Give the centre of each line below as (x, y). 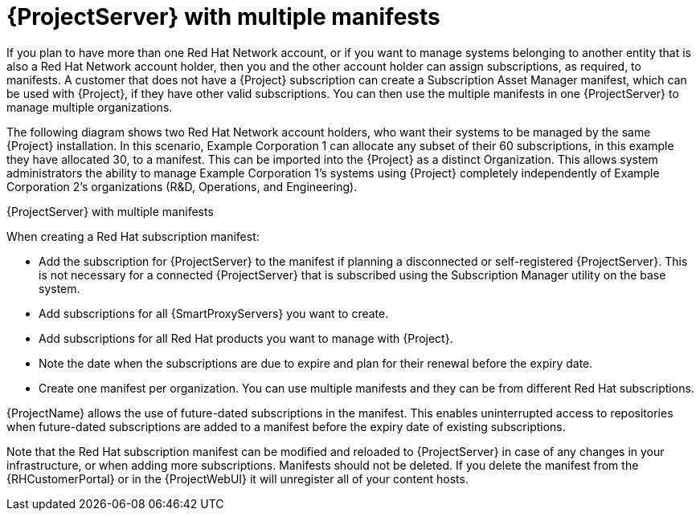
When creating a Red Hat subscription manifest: (133, 236)
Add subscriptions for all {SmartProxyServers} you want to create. (214, 313)
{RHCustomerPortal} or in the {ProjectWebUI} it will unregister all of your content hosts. (237, 478)
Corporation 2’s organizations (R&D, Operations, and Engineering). (182, 186)
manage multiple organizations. (90, 107)
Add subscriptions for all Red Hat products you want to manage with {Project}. (246, 338)
